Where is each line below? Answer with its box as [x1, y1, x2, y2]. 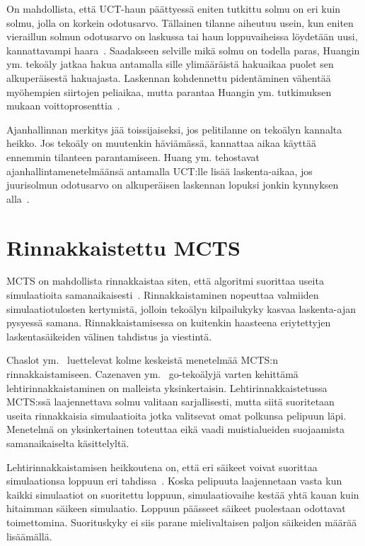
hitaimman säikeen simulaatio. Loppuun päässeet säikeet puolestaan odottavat [6, 501, 346, 516]
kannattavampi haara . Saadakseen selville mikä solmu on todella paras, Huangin [6, 42, 360, 57]
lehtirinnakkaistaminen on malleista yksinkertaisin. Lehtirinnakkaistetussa [6, 380, 328, 395]
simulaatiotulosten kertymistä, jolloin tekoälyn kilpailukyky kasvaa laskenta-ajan [6, 301, 356, 316]
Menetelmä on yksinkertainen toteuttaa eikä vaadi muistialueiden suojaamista [6, 422, 344, 437]
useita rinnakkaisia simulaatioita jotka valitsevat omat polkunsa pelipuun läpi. [6, 408, 347, 422]
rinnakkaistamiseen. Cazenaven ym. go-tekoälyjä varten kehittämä [6, 367, 299, 381]
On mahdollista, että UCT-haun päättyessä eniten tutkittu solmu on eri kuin [6, 1, 341, 16]
